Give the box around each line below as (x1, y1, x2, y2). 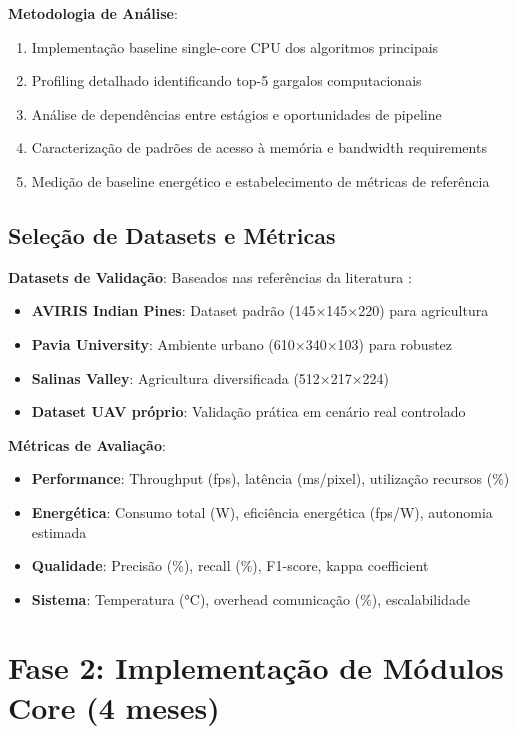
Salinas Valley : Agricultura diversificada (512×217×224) (31, 367, 390, 388)
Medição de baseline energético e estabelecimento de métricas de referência (31, 170, 490, 191)
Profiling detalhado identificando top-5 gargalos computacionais (31, 70, 422, 91)
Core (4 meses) (8, 686, 220, 727)
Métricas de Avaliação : (8, 434, 166, 455)
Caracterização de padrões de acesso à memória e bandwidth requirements (31, 137, 487, 158)
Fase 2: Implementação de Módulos (8, 647, 504, 688)
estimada (31, 521, 87, 542)
